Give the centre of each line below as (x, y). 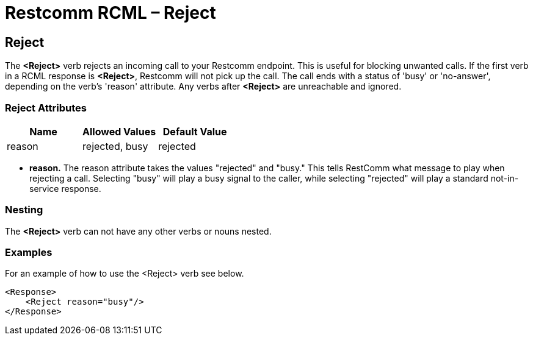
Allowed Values (119, 131)
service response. (65, 188)
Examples (29, 253)
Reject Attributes (46, 108)
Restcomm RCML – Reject (111, 13)
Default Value (195, 131)
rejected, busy (115, 146)
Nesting (24, 210)
